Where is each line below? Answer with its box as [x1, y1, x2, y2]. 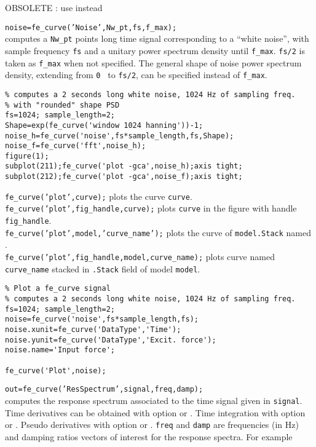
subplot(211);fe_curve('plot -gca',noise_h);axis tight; [5, 162, 243, 171]
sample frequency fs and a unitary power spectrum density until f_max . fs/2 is [5, 44, 305, 57]
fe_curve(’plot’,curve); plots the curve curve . [5, 189, 192, 202]
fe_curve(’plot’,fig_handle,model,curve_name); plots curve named [5, 250, 275, 263]
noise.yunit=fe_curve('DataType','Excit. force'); [5, 335, 216, 344]
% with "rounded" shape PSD [5, 100, 120, 109]
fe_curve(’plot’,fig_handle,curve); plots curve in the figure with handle [5, 202, 297, 215]
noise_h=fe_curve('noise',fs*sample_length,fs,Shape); [5, 131, 234, 140]
